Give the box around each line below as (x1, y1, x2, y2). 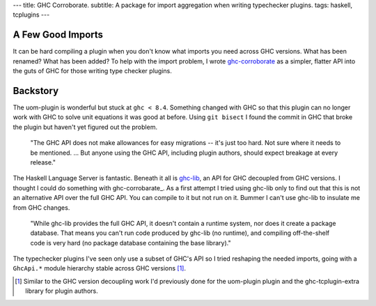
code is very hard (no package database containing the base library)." (30, 238, 231, 247)
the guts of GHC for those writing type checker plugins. (13, 67, 172, 75)
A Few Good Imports (13, 29, 104, 41)
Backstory (13, 84, 59, 97)
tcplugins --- (13, 10, 50, 19)
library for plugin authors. (25, 286, 98, 296)
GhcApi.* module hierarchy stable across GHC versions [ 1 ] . (13, 264, 187, 273)
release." (30, 158, 56, 167)
